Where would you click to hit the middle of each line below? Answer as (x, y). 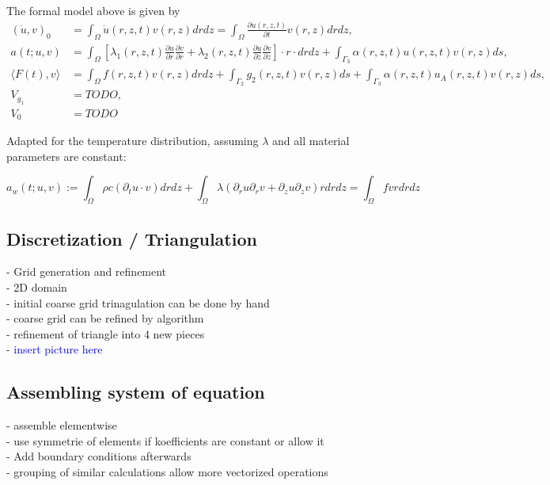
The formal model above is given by (93, 10)
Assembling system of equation (136, 392)
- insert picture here (55, 349)
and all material (311, 141)
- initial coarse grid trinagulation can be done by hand (138, 302)
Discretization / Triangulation (132, 238)
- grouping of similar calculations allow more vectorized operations (167, 471)
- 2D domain (37, 286)
